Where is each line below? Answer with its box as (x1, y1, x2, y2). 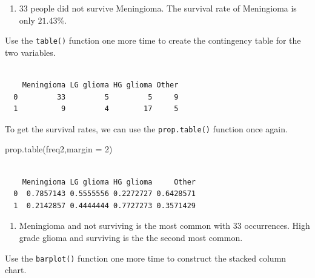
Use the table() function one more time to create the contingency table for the (5, 34, 301, 47)
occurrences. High (244, 219, 310, 232)
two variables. (5, 46, 56, 58)
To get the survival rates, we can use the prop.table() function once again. (5, 122, 288, 135)
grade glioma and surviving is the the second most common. (19, 231, 243, 244)
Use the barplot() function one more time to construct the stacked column (5, 251, 287, 264)
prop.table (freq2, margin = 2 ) (5, 143, 113, 155)
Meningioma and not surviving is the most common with (19, 219, 231, 232)
